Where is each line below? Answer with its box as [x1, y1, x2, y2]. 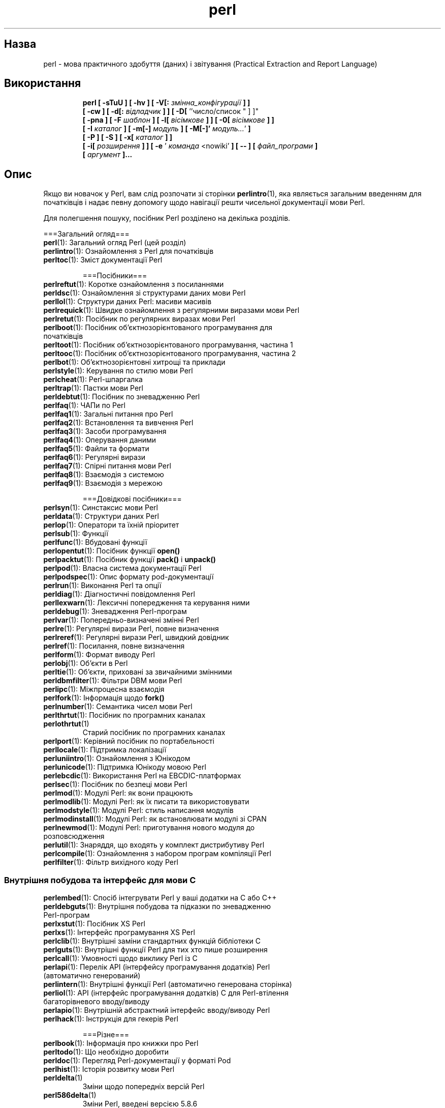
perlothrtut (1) [43, 719, 89, 728]
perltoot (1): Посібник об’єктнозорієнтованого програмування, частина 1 [43, 340, 293, 349]
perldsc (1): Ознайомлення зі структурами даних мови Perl [43, 288, 246, 298]
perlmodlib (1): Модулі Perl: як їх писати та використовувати [43, 797, 249, 806]
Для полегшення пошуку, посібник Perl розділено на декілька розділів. [43, 214, 291, 223]
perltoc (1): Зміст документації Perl [43, 255, 163, 265]
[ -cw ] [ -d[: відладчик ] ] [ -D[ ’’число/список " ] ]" [82, 107, 259, 116]
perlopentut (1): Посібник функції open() [43, 546, 180, 556]
